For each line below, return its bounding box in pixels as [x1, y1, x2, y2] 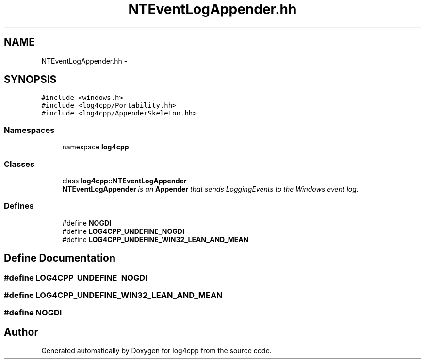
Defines [4, 201, 34, 211]
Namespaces [4, 125, 55, 135]
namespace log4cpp [62, 143, 129, 151]
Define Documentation [4, 252, 115, 264]
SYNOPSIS [4, 73, 57, 86]
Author [4, 326, 38, 338]
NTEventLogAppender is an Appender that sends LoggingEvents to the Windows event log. [62, 184, 359, 193]
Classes [4, 159, 35, 169]
